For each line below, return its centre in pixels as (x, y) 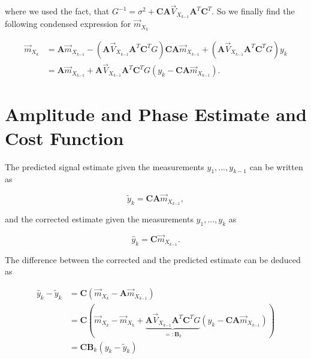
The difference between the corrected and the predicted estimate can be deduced (153, 259)
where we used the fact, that (57, 11)
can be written (276, 166)
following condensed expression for (68, 24)
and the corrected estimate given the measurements (99, 219)
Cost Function (64, 138)
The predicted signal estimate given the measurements (105, 166)
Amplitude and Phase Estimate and (156, 114)
